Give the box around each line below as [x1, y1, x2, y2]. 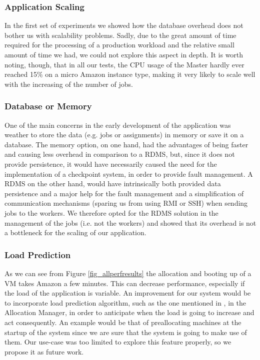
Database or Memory [4, 100, 92, 112]
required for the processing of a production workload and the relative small [4, 39, 234, 50]
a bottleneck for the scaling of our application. [4, 227, 146, 238]
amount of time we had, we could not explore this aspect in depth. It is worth [4, 49, 243, 59]
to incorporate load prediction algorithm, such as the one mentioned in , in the [4, 297, 246, 308]
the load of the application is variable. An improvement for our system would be [4, 288, 251, 298]
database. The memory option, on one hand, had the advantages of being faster [4, 139, 248, 149]
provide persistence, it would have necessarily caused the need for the [4, 158, 217, 169]
